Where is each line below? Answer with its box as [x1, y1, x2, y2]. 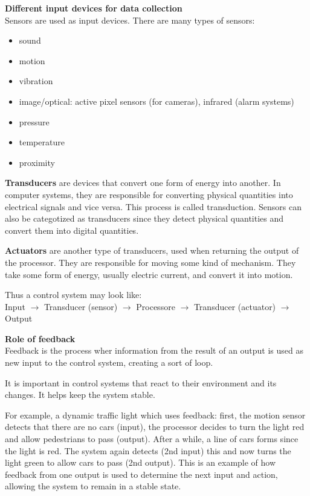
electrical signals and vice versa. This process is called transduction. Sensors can [5, 200, 302, 213]
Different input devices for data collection [5, 2, 182, 14]
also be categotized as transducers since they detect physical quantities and [5, 212, 284, 225]
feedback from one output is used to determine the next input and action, [5, 468, 278, 480]
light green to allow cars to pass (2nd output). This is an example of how [5, 456, 276, 469]
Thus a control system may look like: [5, 288, 142, 301]
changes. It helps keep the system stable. [5, 388, 155, 401]
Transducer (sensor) [44, 300, 118, 312]
